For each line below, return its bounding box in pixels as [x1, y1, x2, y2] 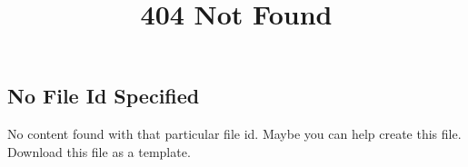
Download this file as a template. [7, 142, 191, 161]
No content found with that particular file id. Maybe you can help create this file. [7, 124, 462, 143]
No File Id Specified [7, 82, 200, 110]
